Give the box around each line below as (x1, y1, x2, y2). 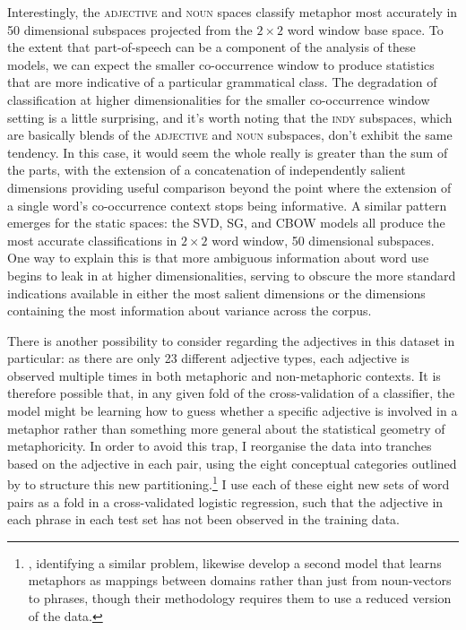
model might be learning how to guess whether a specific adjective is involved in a (7, 401, 458, 420)
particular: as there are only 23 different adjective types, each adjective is (7, 349, 410, 367)
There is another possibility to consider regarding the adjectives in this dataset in (7, 331, 455, 350)
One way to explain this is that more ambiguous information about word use (7, 248, 429, 267)
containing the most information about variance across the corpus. (7, 301, 372, 320)
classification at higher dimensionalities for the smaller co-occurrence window (7, 90, 430, 108)
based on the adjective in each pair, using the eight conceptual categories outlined (7, 453, 457, 472)
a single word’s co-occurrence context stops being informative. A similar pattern (7, 195, 447, 214)
